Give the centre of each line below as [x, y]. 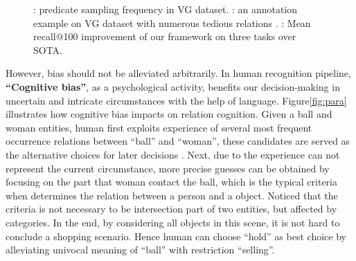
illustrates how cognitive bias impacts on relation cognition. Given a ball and [169, 114]
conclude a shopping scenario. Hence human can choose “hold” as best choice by [176, 236]
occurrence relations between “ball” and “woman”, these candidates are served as [178, 141]
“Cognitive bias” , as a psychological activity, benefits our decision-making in [173, 86]
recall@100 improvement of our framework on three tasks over [165, 36]
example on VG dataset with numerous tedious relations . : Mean [172, 22]
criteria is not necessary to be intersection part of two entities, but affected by [171, 209]
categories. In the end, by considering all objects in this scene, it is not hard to [173, 222]
